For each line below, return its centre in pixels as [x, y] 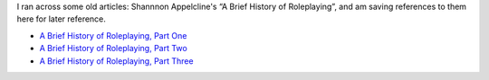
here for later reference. [61, 19]
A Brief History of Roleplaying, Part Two [113, 49]
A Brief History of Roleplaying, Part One [113, 35]
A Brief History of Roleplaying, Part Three [116, 61]
